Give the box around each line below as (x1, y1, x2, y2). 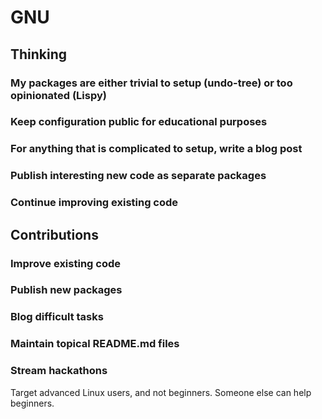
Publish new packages (10, 283, 123, 297)
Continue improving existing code (10, 196, 179, 210)
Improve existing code (10, 256, 122, 270)
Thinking (10, 46, 68, 63)
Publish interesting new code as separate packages (10, 169, 267, 183)
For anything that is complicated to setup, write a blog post (10, 142, 303, 156)
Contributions (10, 226, 99, 243)
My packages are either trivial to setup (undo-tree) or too (10, 76, 293, 90)
